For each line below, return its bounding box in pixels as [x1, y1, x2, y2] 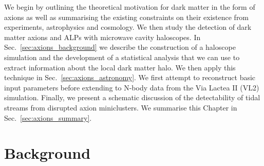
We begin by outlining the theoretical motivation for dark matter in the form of [4, 2, 255, 12]
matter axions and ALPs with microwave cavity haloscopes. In [4, 31, 201, 42]
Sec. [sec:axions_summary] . [4, 112, 92, 123]
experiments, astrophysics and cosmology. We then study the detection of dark [4, 22, 252, 32]
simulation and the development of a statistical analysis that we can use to [4, 51, 240, 62]
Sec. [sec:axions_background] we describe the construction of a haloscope [4, 42, 236, 52]
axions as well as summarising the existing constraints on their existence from [4, 11, 249, 22]
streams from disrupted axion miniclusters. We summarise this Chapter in [4, 102, 237, 113]
